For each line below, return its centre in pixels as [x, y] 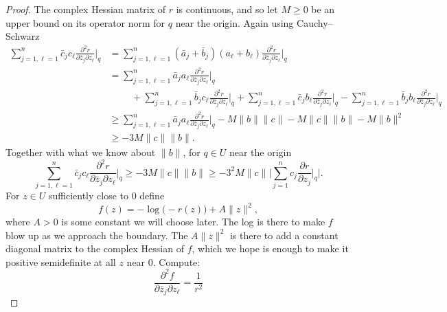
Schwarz [23, 36]
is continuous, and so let [227, 9]
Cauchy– [315, 22]
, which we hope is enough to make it [270, 248]
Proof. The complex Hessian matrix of [86, 9]
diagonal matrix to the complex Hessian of [95, 248]
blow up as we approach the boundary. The [97, 235]
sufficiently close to [88, 195]
